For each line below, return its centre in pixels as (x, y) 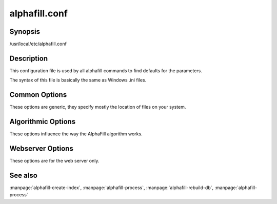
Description (29, 58)
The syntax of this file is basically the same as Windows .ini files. (78, 80)
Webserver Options (42, 148)
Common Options (38, 95)
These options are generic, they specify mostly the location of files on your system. (98, 107)
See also (24, 175)
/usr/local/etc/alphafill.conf (38, 44)
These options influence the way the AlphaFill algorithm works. (76, 134)
